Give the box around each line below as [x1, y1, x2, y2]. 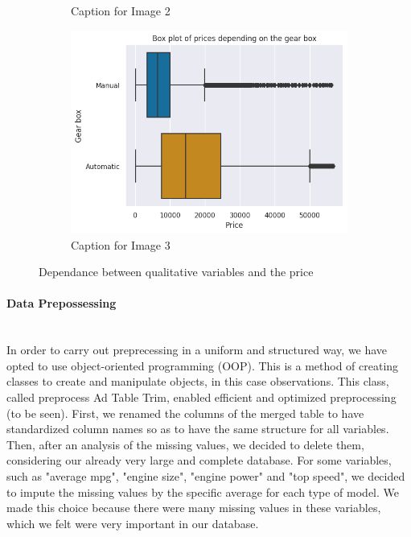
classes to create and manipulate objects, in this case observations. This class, [6, 373, 389, 390]
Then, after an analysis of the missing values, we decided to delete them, [6, 436, 364, 452]
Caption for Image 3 [71, 236, 171, 253]
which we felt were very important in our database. [6, 514, 259, 531]
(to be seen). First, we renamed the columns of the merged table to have [6, 404, 364, 421]
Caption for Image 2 [71, 2, 171, 19]
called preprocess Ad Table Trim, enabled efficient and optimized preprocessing [6, 388, 397, 405]
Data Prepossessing [6, 295, 117, 312]
